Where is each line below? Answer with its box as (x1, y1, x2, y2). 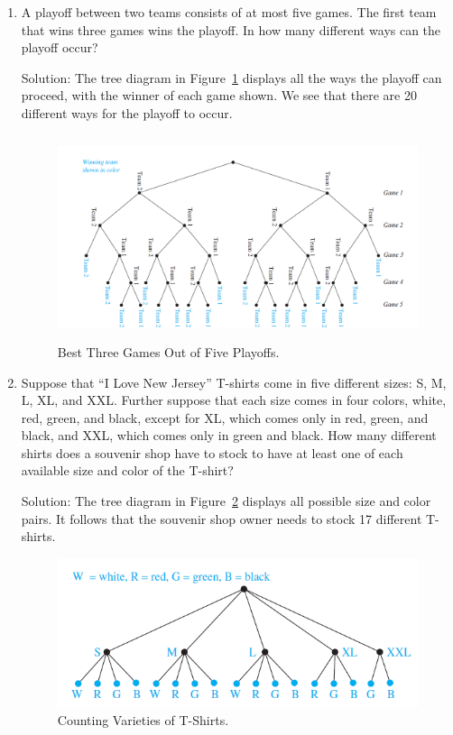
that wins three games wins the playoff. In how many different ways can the (21, 20, 441, 39)
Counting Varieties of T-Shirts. (57, 710, 229, 729)
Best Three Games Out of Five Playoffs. (57, 342, 280, 361)
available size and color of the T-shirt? (21, 461, 234, 480)
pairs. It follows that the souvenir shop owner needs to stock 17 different (21, 509, 422, 528)
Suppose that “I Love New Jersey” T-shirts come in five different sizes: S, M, (21, 372, 447, 391)
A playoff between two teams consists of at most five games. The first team (21, 3, 437, 21)
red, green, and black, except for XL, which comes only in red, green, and (21, 408, 429, 427)
